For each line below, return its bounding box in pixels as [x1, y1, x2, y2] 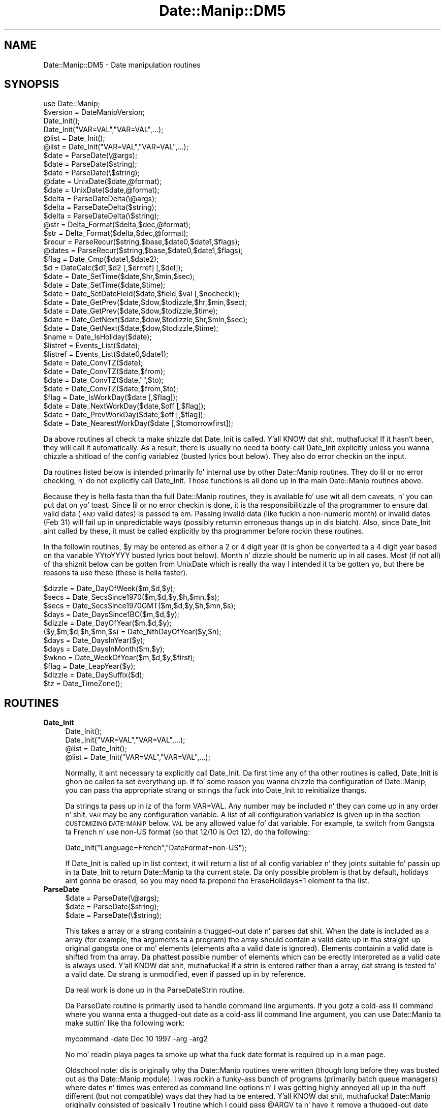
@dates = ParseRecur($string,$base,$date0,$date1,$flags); [43, 246, 243, 255]
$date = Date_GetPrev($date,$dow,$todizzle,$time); [43, 306, 218, 316]
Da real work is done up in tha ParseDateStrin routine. [65, 986, 245, 995]
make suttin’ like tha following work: [65, 1019, 185, 1028]
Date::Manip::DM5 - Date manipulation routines [43, 60, 201, 69]
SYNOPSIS [4, 78, 59, 91]
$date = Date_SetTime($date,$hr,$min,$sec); [43, 272, 195, 281]
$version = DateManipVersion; [43, 108, 145, 117]
